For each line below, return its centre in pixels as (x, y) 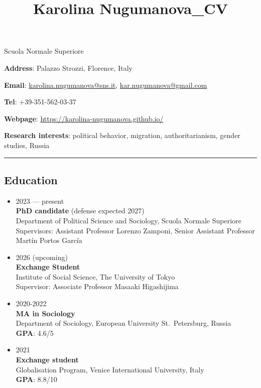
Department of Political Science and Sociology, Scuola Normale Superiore (128, 220)
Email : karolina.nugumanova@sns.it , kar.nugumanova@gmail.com (106, 85)
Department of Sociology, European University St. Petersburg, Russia (123, 323)
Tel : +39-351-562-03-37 (40, 102)
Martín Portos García (49, 240)
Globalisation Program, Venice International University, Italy (110, 369)
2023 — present (40, 201)
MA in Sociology (45, 313)
